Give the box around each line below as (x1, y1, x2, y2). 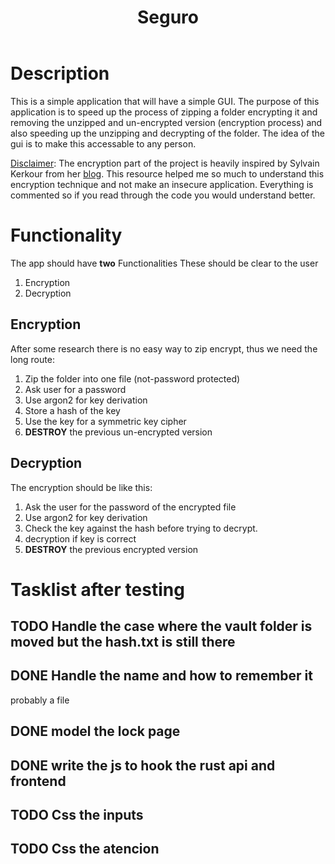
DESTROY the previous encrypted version (24, 543, 199, 555)
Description (10, 62, 110, 85)
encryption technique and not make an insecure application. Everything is (10, 178, 314, 190)
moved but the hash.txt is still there (10, 634, 236, 651)
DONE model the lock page (10, 723, 181, 740)
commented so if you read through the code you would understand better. (10, 189, 316, 201)
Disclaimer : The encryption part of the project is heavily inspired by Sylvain (10, 157, 320, 169)
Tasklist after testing (10, 578, 185, 601)
